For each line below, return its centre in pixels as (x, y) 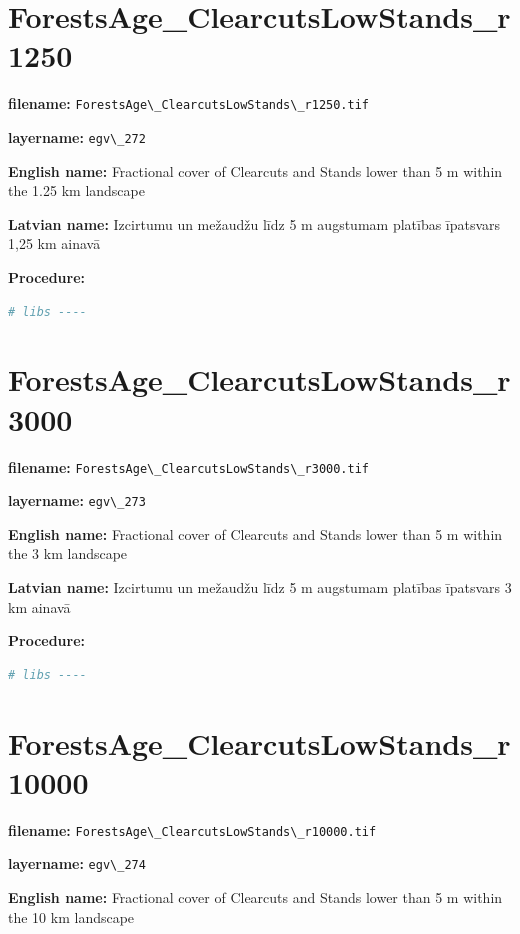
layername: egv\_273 (77, 500)
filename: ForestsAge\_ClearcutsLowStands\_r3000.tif (189, 466)
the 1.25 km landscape (76, 190)
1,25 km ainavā (54, 243)
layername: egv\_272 (77, 136)
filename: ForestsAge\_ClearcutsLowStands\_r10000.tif (192, 829)
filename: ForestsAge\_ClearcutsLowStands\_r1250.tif (189, 103)
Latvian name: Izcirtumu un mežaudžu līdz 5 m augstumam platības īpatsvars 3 (260, 587)
